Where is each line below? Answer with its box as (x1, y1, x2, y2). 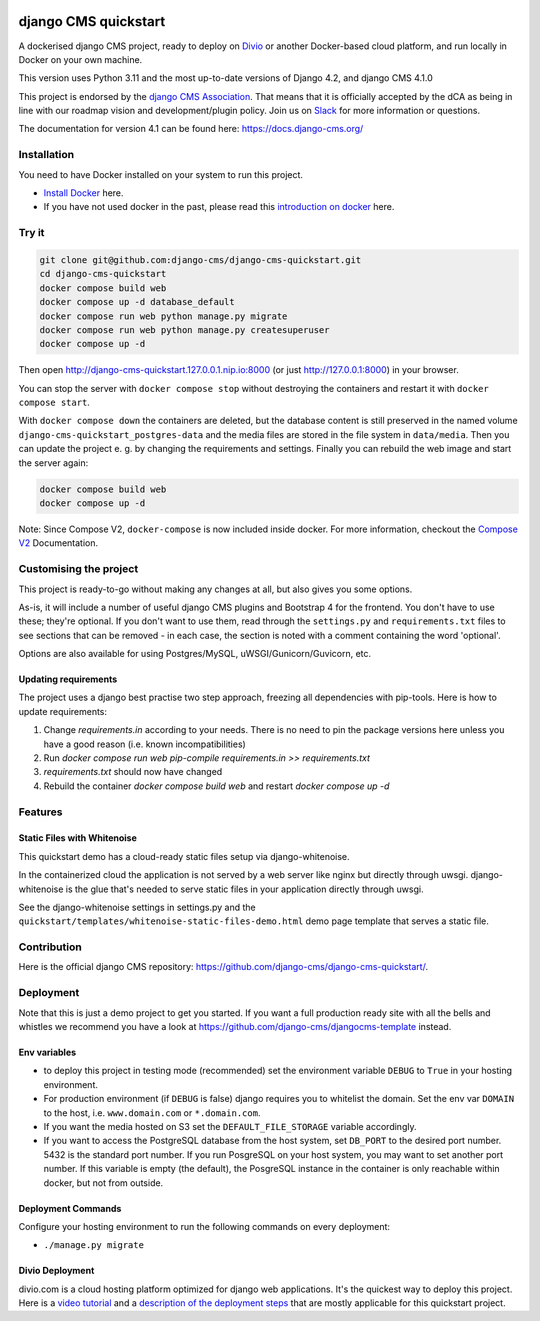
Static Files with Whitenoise (18, 832, 137, 844)
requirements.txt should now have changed (43, 766, 223, 778)
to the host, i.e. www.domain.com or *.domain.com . (43, 1106, 261, 1119)
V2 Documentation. (18, 537, 99, 549)
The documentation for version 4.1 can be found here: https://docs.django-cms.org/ (18, 123, 364, 135)
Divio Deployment (18, 1265, 95, 1277)
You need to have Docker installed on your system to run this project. (18, 168, 304, 180)
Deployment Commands (18, 1202, 122, 1214)
